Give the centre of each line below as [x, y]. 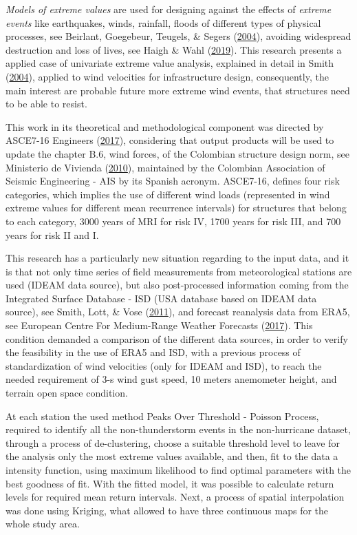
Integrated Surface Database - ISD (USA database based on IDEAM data [161, 298]
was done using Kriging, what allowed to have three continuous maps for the [167, 510]
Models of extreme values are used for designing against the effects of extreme [169, 9]
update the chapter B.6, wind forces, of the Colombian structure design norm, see [178, 153]
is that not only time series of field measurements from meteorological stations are [179, 271]
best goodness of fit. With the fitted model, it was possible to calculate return [170, 483]
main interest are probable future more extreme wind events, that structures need [178, 90]
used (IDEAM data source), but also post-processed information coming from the [177, 285]
